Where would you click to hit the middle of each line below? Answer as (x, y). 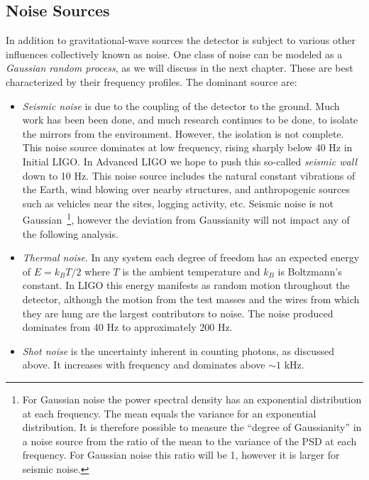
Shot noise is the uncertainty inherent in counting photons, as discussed (178, 350)
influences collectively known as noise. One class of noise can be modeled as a (174, 54)
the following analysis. (70, 233)
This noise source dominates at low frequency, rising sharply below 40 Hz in (187, 147)
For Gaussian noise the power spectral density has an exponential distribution (192, 399)
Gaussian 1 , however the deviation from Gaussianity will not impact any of (186, 218)
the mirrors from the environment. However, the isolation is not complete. (183, 133)
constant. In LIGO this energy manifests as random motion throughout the (186, 285)
